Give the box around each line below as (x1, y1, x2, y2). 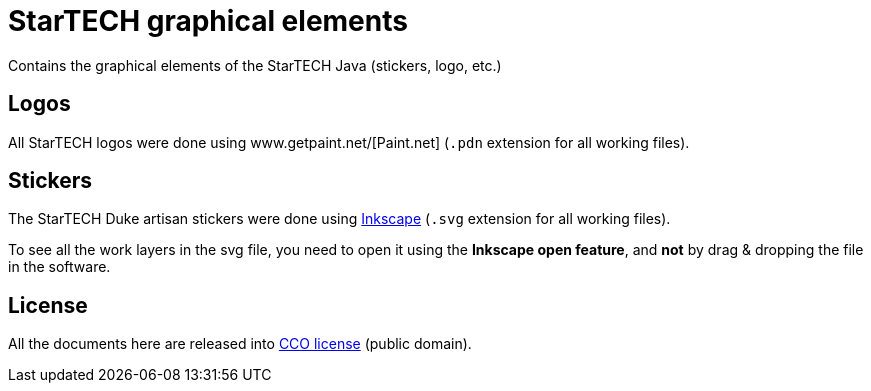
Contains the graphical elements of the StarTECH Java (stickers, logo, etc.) (8, 56, 502, 74)
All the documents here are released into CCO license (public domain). (8, 335, 472, 353)
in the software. (8, 258, 111, 276)
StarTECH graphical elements (8, 4, 408, 38)
